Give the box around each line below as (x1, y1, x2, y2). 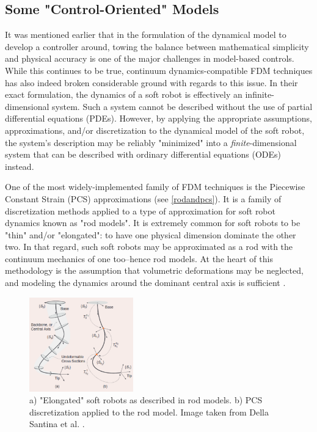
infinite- (245, 88, 274, 101)
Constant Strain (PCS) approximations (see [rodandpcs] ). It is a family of (5, 192, 282, 205)
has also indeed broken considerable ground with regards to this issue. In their (5, 76, 298, 89)
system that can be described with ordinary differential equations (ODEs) (5, 148, 282, 161)
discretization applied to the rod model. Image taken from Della (29, 405, 269, 418)
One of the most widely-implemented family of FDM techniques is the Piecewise (5, 180, 305, 193)
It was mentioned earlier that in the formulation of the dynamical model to (5, 28, 286, 41)
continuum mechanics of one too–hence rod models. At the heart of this (5, 252, 273, 265)
